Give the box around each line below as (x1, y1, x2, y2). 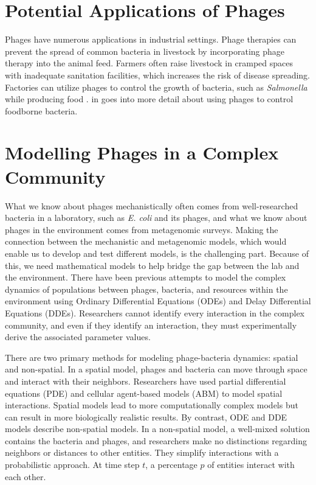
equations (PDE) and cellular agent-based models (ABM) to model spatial (5, 386, 283, 399)
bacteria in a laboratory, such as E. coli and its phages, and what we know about (5, 211, 307, 224)
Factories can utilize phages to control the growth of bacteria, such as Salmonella (5, 80, 307, 93)
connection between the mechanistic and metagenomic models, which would (5, 235, 287, 248)
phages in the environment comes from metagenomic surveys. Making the (5, 223, 278, 236)
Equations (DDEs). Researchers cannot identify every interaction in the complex (5, 306, 304, 319)
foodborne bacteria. (5, 104, 78, 117)
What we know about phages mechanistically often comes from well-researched (5, 199, 298, 212)
